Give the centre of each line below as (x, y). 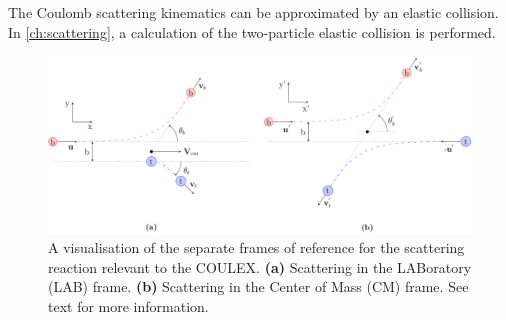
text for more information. (128, 305)
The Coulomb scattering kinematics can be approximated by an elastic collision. (253, 12)
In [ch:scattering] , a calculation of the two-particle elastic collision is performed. (252, 31)
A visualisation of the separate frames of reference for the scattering (256, 247)
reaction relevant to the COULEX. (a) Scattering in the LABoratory (260, 266)
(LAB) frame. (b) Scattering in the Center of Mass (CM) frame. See (258, 286)
